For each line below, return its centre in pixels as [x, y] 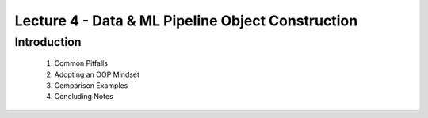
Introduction [48, 42]
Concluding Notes [84, 97]
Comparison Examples [91, 85]
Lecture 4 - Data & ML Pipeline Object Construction [186, 21]
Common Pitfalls [81, 63]
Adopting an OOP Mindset [97, 74]
